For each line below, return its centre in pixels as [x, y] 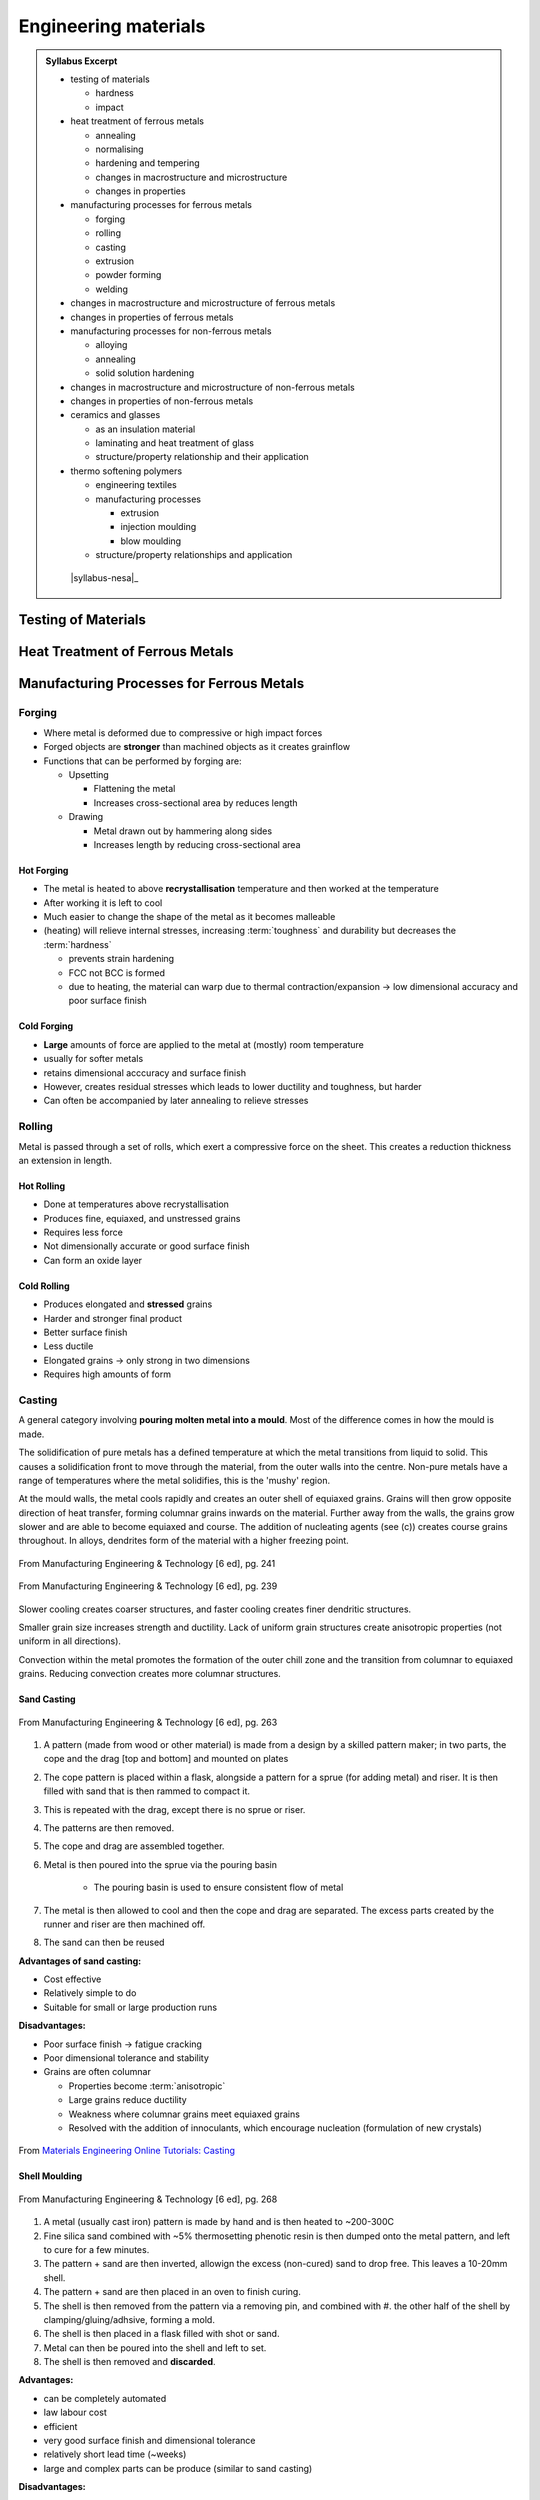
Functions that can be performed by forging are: [142, 761]
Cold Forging [46, 1026]
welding [112, 289]
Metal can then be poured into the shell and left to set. [155, 2347]
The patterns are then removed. [109, 1827]
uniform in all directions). [70, 1641]
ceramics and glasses [115, 415]
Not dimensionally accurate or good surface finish [146, 1246]
